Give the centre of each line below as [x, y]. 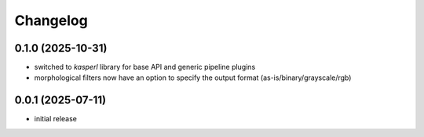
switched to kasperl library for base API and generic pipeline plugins [145, 67]
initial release [56, 119]
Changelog [51, 20]
